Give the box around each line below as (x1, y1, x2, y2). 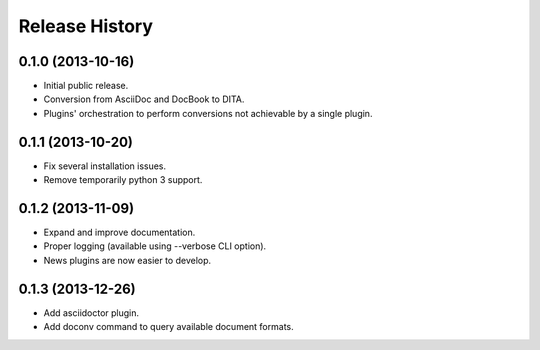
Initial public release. (43, 80, 129, 92)
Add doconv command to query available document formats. (43, 321, 294, 333)
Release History (18, 15, 154, 37)
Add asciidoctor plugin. (43, 306, 140, 319)
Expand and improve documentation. (43, 226, 196, 239)
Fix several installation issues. (43, 160, 167, 172)
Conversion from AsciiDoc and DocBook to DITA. (43, 93, 245, 105)
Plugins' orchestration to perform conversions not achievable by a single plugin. (43, 107, 373, 119)
